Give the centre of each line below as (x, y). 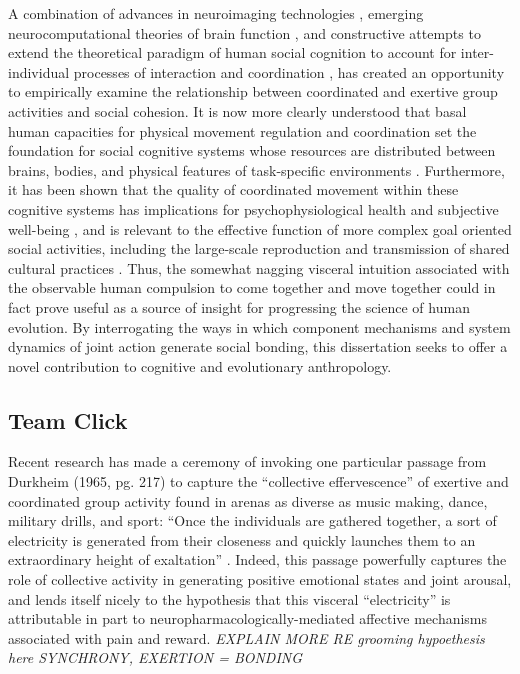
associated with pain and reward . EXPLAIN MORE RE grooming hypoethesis (246, 637)
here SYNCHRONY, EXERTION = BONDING (155, 657)
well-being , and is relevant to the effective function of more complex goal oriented (260, 228)
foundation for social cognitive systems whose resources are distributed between (252, 150)
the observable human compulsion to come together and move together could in (252, 287)
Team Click (68, 419)
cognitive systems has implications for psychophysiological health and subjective (253, 208)
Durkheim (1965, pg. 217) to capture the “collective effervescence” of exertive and (258, 481)
